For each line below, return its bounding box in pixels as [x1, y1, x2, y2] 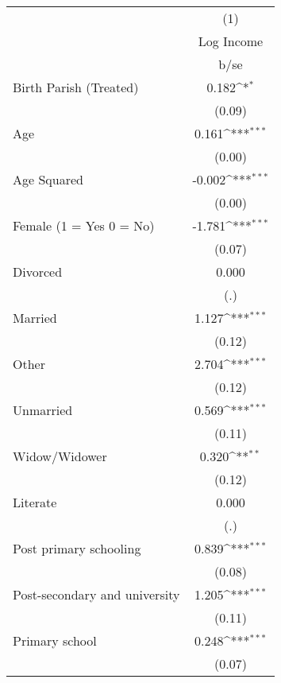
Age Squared [13, 170, 83, 188]
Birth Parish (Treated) [13, 78, 139, 96]
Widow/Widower [13, 447, 107, 465]
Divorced [13, 262, 63, 281]
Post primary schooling [13, 539, 141, 557]
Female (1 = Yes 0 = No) [13, 216, 155, 235]
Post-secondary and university [13, 585, 180, 603]
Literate [13, 493, 57, 511]
